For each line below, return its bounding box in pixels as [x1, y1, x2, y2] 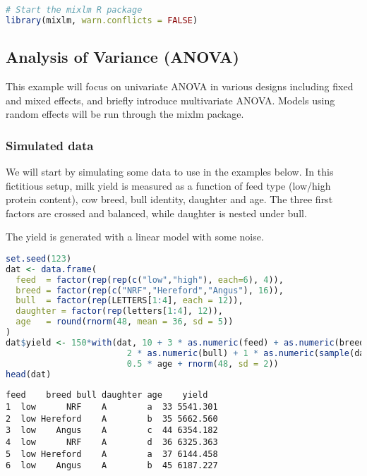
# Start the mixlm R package [6, 5, 143, 15]
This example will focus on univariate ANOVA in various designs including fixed [6, 78, 354, 93]
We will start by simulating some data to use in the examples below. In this [6, 164, 334, 178]
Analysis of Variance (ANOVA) [6, 46, 239, 68]
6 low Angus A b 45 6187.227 [6, 460, 218, 471]
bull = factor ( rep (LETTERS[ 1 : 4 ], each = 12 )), [16, 295, 243, 306]
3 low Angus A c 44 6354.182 [6, 425, 218, 436]
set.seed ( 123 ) [6, 253, 72, 264]
